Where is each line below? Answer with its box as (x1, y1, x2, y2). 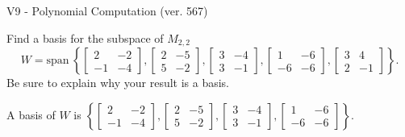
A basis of (6, 106, 56, 122)
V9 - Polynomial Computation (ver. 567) (6, 2, 208, 19)
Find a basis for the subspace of (6, 29, 164, 46)
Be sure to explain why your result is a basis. (6, 74, 230, 91)
